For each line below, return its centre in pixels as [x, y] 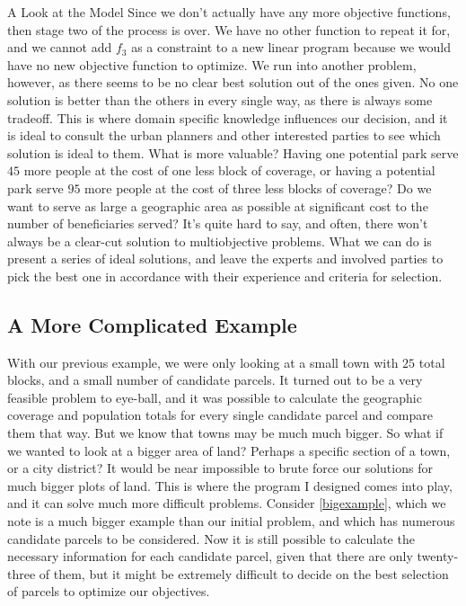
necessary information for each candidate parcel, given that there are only [210, 556]
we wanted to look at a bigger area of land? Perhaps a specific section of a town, [229, 450]
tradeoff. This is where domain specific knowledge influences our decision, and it [228, 117]
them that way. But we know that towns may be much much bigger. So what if [225, 433]
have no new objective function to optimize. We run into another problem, [212, 64]
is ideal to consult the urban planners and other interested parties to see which [224, 135]
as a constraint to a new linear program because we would [291, 47]
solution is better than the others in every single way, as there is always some [220, 99]
